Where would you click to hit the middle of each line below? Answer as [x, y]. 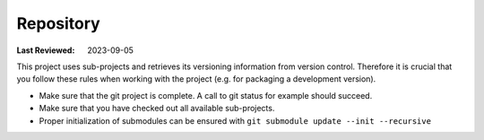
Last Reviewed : [46, 50]
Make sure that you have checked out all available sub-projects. [157, 109]
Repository [58, 23]
